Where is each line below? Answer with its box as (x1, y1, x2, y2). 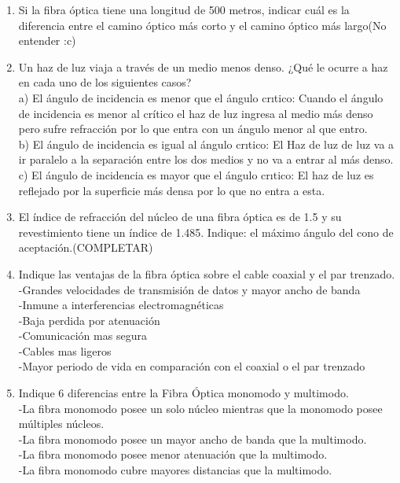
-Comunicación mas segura (18, 327, 147, 344)
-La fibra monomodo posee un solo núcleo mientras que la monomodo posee (18, 400, 383, 416)
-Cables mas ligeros (18, 342, 112, 359)
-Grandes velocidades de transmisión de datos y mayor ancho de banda (18, 281, 361, 297)
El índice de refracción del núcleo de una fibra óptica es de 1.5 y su (18, 208, 342, 225)
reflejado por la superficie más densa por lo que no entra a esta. (18, 182, 325, 198)
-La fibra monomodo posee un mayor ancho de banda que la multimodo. (18, 430, 367, 447)
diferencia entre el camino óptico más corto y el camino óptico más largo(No (18, 17, 387, 33)
